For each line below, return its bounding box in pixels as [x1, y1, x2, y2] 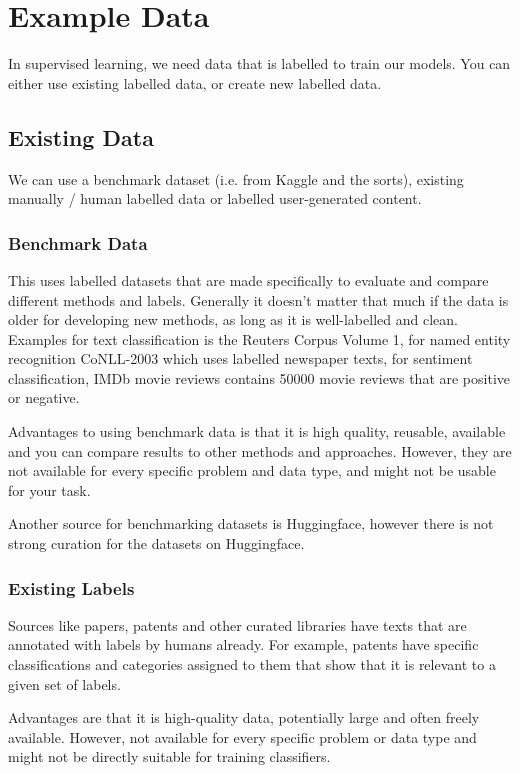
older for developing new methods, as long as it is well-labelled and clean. [8, 309, 458, 330]
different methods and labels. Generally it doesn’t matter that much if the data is [8, 289, 509, 310]
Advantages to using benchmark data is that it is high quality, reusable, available [8, 421, 506, 442]
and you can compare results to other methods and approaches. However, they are [8, 440, 512, 461]
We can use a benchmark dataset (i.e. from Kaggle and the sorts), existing [8, 168, 464, 189]
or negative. [8, 387, 80, 408]
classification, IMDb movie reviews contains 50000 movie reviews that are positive [8, 367, 510, 388]
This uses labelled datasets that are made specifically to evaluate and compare [8, 269, 489, 290]
